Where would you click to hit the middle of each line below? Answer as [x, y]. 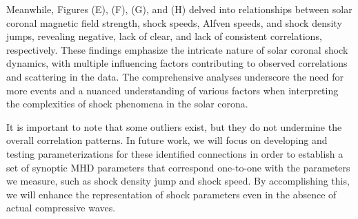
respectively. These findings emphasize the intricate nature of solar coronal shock [177, 49]
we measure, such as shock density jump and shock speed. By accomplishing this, [178, 181]
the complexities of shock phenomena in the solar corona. [127, 104]
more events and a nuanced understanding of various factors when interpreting [172, 90]
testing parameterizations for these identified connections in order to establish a [175, 153]
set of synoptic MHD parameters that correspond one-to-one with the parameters [178, 167]
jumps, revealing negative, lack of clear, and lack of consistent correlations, [164, 36]
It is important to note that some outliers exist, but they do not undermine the [174, 126]
